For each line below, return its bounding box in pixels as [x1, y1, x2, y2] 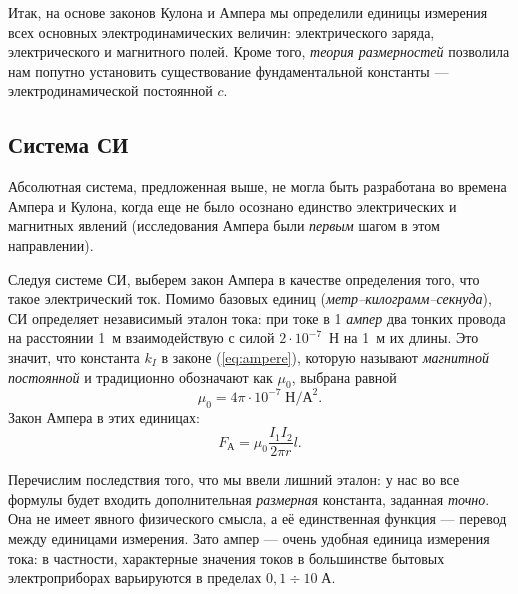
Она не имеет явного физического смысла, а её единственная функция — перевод [8, 508, 507, 529]
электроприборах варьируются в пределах [8, 567, 262, 588]
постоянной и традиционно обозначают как [8, 366, 273, 387]
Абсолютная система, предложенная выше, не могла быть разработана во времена [8, 176, 507, 197]
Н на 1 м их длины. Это [329, 327, 479, 348]
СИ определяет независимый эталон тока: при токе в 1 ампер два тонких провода [8, 307, 506, 328]
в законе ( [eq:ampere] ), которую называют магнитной [161, 346, 490, 367]
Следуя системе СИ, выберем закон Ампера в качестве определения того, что [8, 268, 480, 289]
